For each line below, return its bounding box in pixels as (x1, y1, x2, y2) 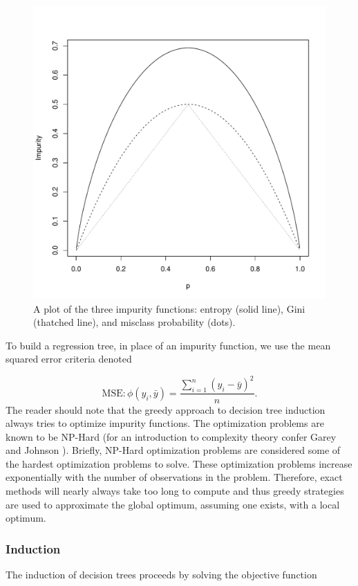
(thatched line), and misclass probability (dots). (33, 315, 236, 329)
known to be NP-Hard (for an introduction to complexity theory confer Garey (6, 429, 337, 443)
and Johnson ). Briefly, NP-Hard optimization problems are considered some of (6, 443, 341, 457)
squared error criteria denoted (6, 351, 132, 366)
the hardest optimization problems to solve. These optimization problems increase (6, 456, 352, 470)
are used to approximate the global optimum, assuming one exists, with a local (6, 497, 340, 511)
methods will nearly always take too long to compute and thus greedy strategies (6, 484, 344, 498)
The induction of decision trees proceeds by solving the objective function (6, 567, 317, 582)
